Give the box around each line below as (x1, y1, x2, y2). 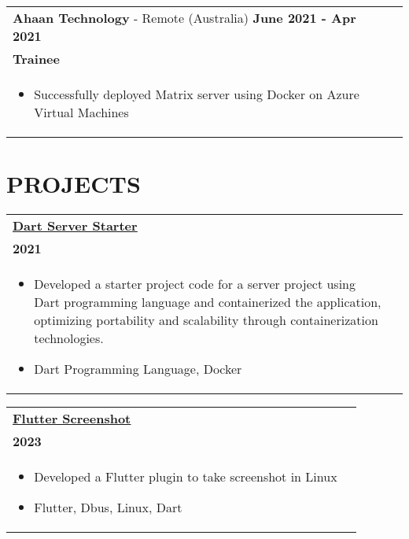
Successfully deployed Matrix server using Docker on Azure (34, 85, 359, 103)
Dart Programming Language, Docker (34, 360, 242, 378)
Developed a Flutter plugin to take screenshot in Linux (34, 467, 337, 486)
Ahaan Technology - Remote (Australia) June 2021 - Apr (13, 9, 356, 27)
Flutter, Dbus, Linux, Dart (34, 498, 182, 517)
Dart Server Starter (13, 216, 138, 235)
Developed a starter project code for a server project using (34, 275, 356, 293)
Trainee (13, 50, 60, 68)
